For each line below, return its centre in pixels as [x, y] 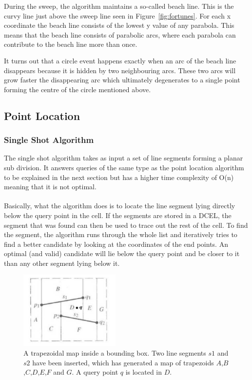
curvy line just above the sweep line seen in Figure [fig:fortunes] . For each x [117, 15]
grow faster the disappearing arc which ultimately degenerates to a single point [122, 80]
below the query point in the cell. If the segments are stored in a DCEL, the [118, 215]
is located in [144, 372]
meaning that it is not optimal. [50, 187]
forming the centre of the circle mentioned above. [78, 89]
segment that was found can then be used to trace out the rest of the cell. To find [126, 225]
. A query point [95, 372]
